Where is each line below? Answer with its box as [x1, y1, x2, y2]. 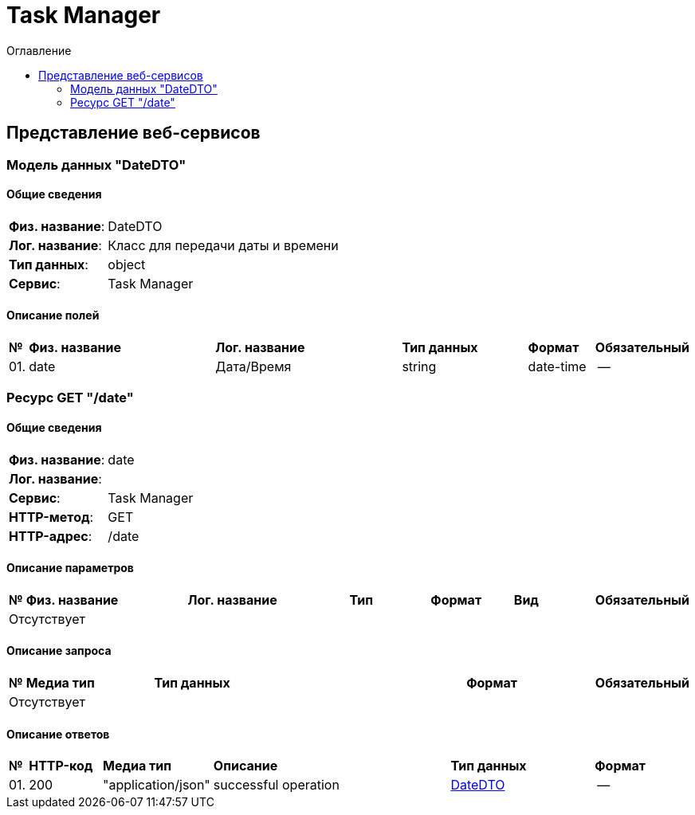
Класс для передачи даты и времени [108, 237, 339, 253]
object [108, 256, 146, 272]
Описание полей [6, 308, 100, 323]
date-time [528, 359, 587, 375]
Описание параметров [6, 561, 134, 575]
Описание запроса [6, 644, 112, 658]
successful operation [213, 777, 340, 793]
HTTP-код [29, 758, 93, 774]
